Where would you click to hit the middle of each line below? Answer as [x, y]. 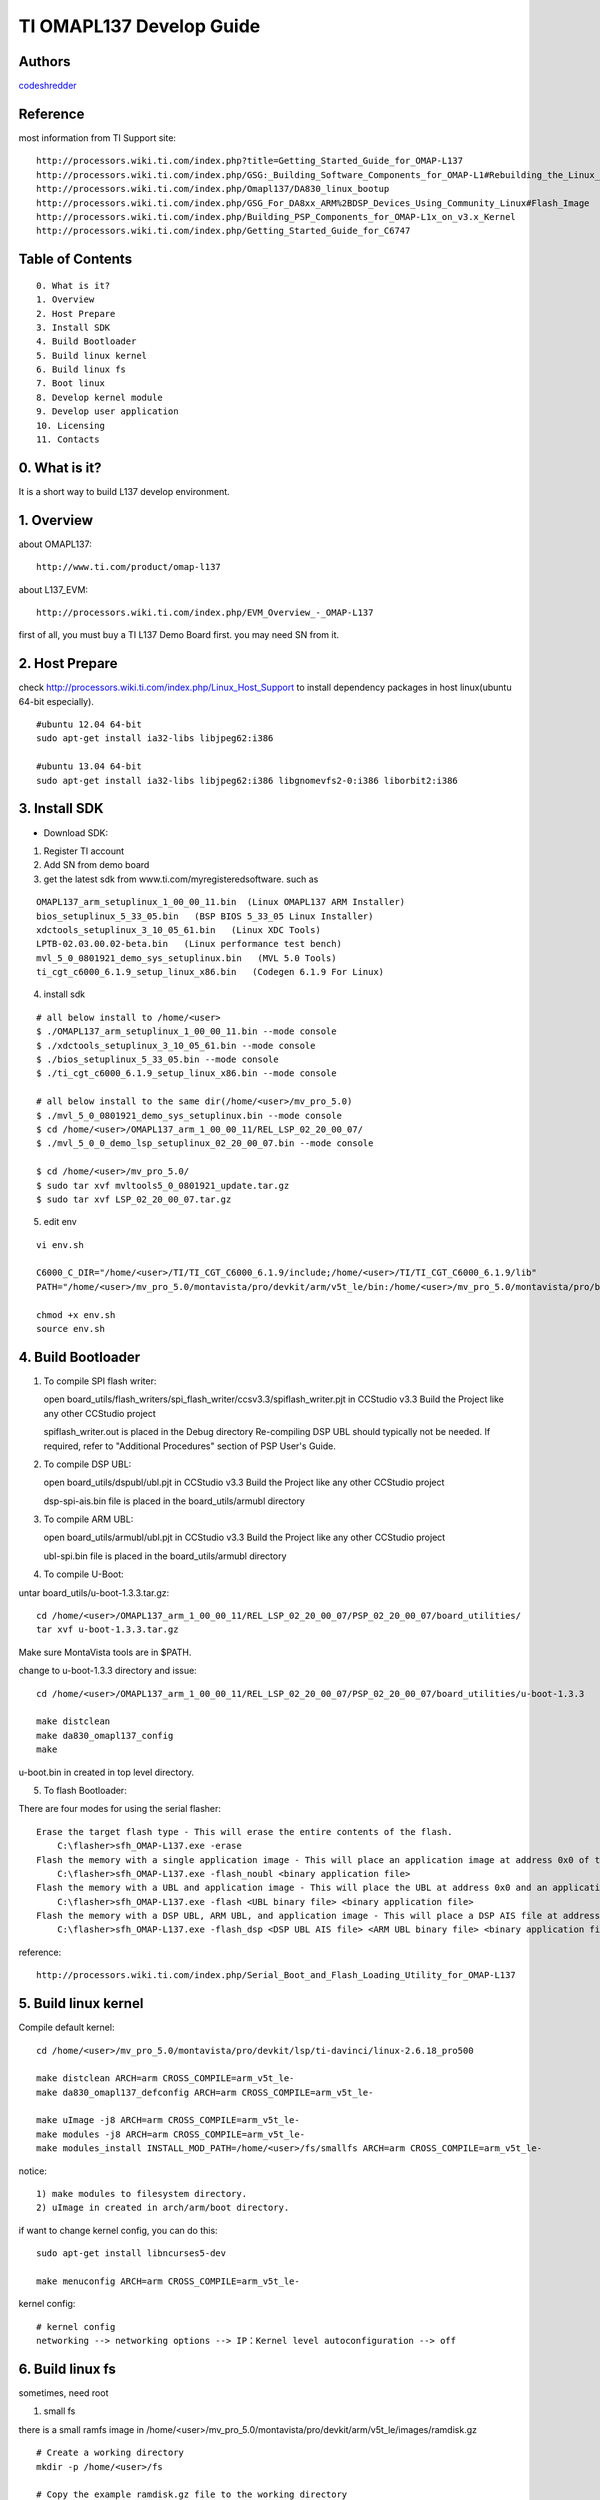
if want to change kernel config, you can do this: [118, 2230]
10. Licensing [70, 425]
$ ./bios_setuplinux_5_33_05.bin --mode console [157, 1059]
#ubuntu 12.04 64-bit [89, 724]
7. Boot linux [70, 383]
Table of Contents [75, 259]
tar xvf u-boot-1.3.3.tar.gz [107, 1629]
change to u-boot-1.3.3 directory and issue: [107, 1671]
